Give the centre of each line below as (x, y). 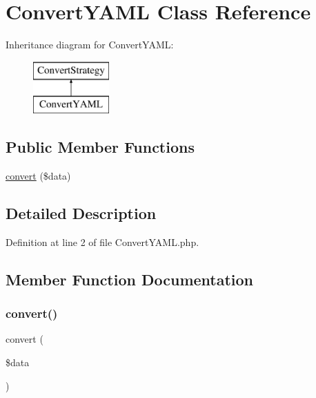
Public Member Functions (100, 147)
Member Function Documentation (130, 279)
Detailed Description (81, 213)
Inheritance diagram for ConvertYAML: (90, 45)
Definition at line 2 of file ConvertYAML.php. (102, 241)
